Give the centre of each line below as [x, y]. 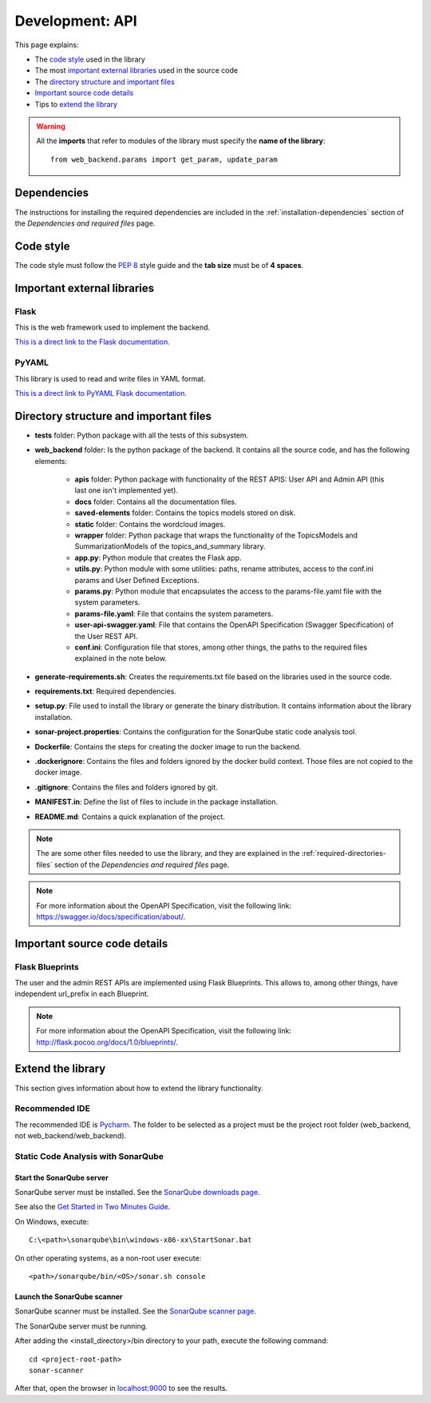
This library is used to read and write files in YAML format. [110, 378]
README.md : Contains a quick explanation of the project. [130, 817]
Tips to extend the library [76, 104]
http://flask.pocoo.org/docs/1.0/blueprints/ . [107, 1042]
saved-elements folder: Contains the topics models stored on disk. [185, 513]
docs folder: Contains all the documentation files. [156, 502]
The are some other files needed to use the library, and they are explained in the [168, 853]
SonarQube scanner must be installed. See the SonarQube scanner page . [136, 1311]
